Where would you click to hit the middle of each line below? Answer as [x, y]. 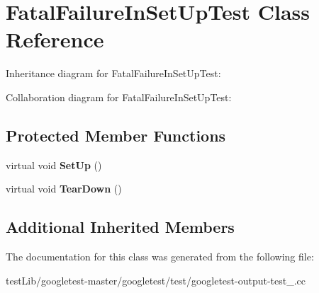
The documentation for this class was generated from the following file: [160, 257]
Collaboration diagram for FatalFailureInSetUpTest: [119, 97]
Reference [55, 39]
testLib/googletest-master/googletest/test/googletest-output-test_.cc [156, 280]
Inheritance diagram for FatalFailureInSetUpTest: [113, 73]
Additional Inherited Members [120, 227]
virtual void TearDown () [64, 189]
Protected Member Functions [116, 135]
